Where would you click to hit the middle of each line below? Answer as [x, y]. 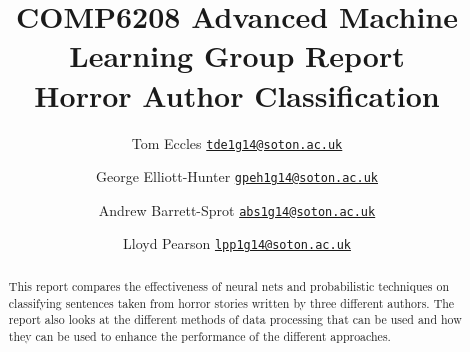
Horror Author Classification [237, 94]
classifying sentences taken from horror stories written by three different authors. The [231, 302]
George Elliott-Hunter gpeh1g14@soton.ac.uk [236, 176]
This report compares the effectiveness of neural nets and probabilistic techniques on [229, 285]
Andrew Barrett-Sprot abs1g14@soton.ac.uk [237, 209]
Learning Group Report [237, 55]
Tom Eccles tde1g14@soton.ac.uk [237, 142]
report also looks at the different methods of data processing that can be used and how [235, 319]
